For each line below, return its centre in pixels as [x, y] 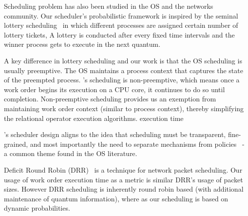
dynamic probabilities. [37, 208]
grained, [16, 144]
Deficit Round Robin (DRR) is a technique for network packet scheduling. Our [123, 169]
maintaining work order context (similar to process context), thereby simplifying [124, 108]
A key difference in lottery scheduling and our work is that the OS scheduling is [123, 60]
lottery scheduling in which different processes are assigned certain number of [121, 25]
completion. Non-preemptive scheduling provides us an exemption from [110, 99]
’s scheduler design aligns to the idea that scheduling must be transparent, [115, 134]
